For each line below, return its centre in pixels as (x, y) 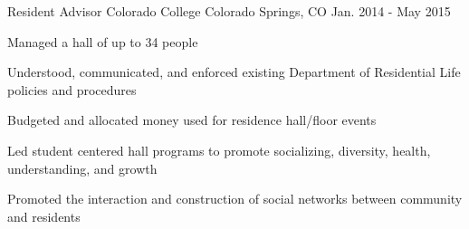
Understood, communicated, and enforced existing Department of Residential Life (234, 72)
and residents (44, 216)
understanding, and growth (82, 168)
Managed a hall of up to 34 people (103, 41)
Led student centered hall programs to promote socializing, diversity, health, (219, 150)
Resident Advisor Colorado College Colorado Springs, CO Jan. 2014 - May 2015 (229, 11)
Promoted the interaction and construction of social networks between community (235, 199)
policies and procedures (72, 89)
